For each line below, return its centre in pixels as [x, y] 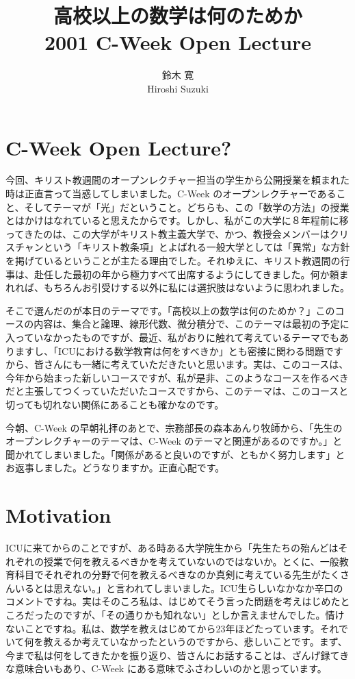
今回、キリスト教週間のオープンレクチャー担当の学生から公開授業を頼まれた [178, 180]
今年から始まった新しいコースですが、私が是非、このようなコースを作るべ [172, 377]
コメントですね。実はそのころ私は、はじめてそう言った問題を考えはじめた [173, 601]
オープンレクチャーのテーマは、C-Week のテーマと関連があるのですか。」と [174, 441]
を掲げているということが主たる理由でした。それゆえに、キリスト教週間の [173, 260]
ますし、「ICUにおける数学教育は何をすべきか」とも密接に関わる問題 [169, 350]
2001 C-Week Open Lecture [178, 42]
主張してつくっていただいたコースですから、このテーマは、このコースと [186, 391]
